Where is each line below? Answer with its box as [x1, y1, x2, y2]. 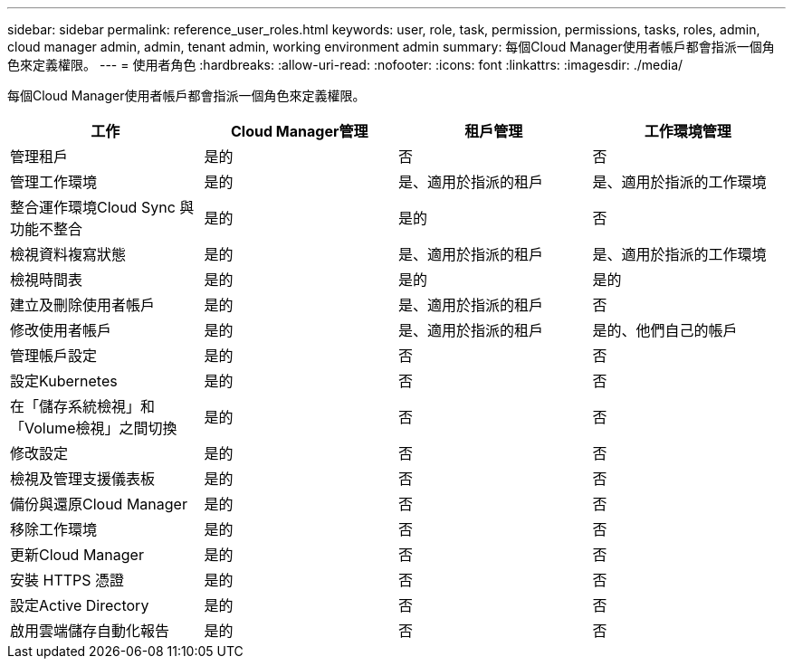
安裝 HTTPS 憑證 [10, 571, 125, 589]
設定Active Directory [10, 596, 149, 614]
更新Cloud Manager [10, 546, 144, 564]
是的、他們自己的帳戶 [592, 321, 738, 339]
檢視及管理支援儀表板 [10, 470, 156, 488]
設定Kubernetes [10, 372, 118, 390]
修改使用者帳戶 [10, 321, 112, 339]
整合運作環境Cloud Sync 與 [10, 198, 195, 216]
